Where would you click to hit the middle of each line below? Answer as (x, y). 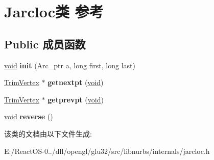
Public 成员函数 (45, 44)
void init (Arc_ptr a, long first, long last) (70, 65)
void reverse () (29, 116)
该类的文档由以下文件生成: (48, 133)
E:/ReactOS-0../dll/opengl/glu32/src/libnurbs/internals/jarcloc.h (107, 151)
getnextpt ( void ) (76, 82)
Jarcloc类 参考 (54, 11)
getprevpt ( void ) (76, 99)
